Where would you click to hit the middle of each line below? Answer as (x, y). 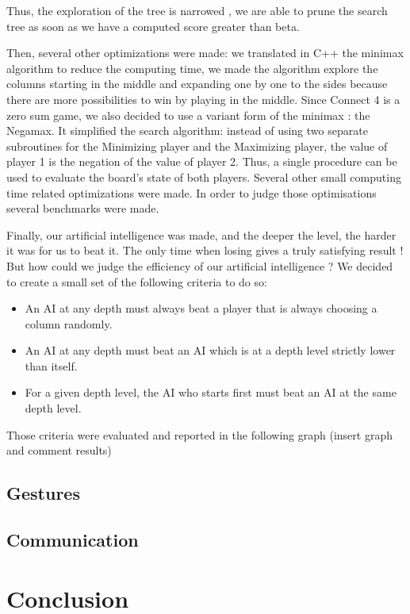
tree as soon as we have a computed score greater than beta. (153, 26)
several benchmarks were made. (83, 208)
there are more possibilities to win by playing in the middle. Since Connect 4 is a (203, 99)
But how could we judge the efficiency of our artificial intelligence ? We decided (200, 265)
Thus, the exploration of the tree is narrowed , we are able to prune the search (197, 10)
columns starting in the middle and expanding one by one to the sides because (197, 84)
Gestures (43, 493)
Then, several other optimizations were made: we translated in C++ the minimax (205, 53)
